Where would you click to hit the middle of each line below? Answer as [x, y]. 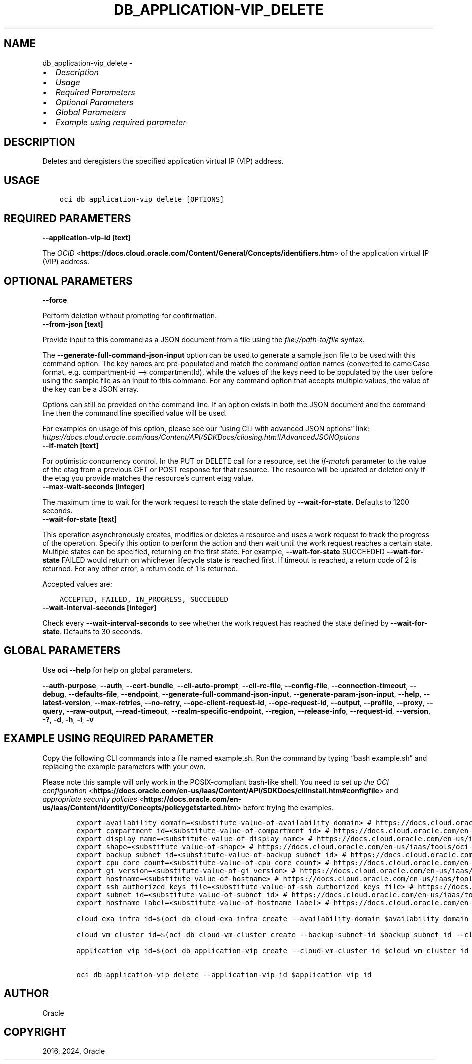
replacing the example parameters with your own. [124, 766]
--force [55, 300]
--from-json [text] [73, 324]
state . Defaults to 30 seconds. [92, 631]
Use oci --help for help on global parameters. [117, 670]
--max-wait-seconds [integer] [94, 486]
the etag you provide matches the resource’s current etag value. [148, 478]
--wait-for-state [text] [80, 519]
